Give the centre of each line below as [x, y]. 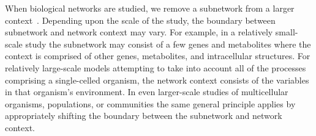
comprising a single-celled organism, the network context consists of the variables [157, 80]
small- [287, 32]
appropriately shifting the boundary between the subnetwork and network [144, 116]
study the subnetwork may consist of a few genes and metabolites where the [168, 44]
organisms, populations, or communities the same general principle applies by [150, 103]
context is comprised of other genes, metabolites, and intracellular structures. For [158, 56]
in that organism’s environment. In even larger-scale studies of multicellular [147, 92]
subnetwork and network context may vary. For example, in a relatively [139, 32]
